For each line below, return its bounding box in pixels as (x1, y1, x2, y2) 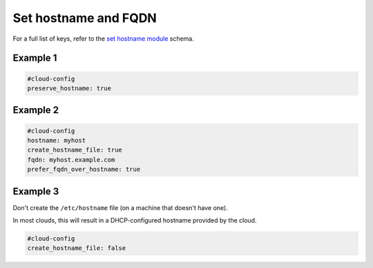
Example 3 (12, 185, 59, 197)
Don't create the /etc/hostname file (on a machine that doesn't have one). (12, 203, 228, 212)
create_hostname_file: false (27, 245, 126, 252)
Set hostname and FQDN (12, 10, 157, 25)
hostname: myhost (27, 136, 86, 144)
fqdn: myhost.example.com (27, 156, 115, 163)
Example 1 (12, 52, 57, 64)
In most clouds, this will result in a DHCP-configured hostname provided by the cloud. (12, 216, 257, 224)
